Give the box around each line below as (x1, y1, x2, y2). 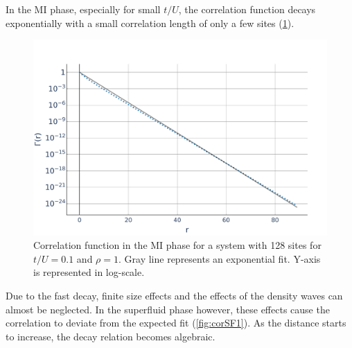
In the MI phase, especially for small (6, 2, 161, 16)
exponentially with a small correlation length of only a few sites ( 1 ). (6, 15, 294, 30)
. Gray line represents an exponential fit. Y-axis (118, 251, 321, 266)
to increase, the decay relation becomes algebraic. (6, 329, 215, 343)
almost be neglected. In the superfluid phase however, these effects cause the (6, 302, 330, 316)
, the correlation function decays (178, 2, 316, 16)
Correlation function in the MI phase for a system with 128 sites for (33, 238, 322, 252)
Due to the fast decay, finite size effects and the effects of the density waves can (6, 288, 343, 302)
